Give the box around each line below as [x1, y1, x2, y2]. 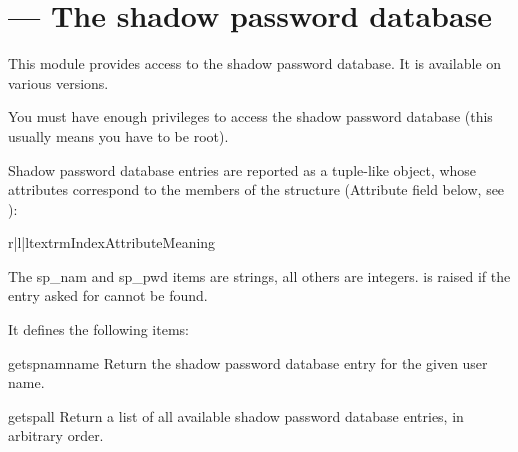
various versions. [8, 72, 109, 93]
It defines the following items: [8, 319, 189, 340]
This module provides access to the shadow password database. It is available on [8, 53, 502, 74]
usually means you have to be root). [8, 125, 229, 146]
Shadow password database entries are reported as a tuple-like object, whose [8, 159, 477, 180]
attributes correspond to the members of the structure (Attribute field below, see [8, 179, 505, 200]
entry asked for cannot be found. [8, 285, 208, 306]
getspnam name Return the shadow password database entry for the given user [8, 352, 488, 373]
